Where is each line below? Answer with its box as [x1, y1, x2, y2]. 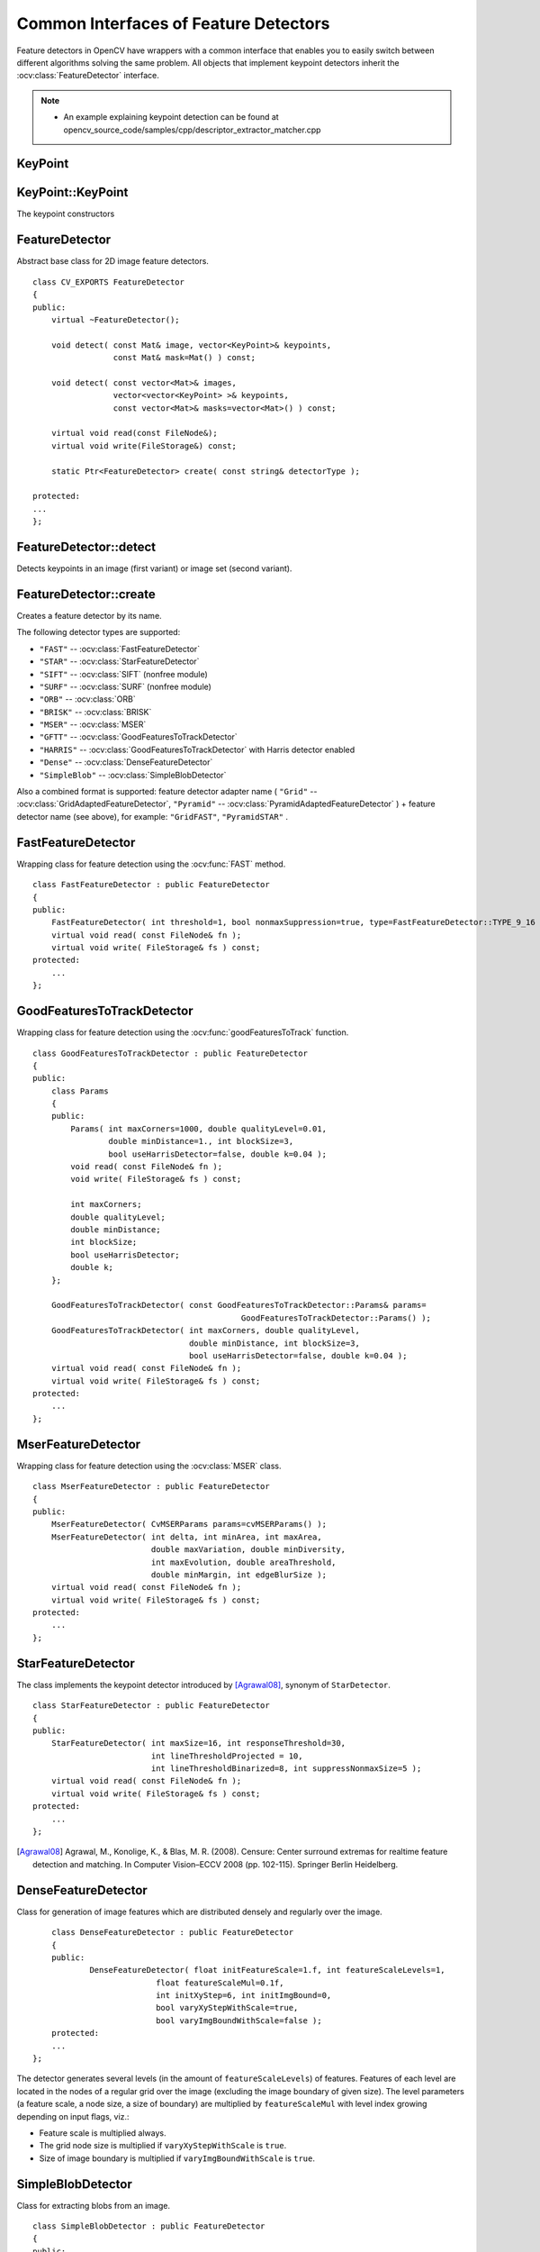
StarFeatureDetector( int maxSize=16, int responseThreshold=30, [50, 1739, 346, 1748]
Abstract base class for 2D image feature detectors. [16, 256, 209, 267]
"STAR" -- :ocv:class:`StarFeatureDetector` [39, 656, 200, 667]
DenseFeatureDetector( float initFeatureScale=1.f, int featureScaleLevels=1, [89, 1965, 445, 1975]
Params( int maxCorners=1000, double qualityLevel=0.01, [70, 1123, 328, 1134]
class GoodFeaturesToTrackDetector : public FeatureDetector [32, 1048, 308, 1058]
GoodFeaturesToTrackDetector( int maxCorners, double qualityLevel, [50, 1325, 360, 1336]
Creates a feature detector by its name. [16, 610, 162, 621]
